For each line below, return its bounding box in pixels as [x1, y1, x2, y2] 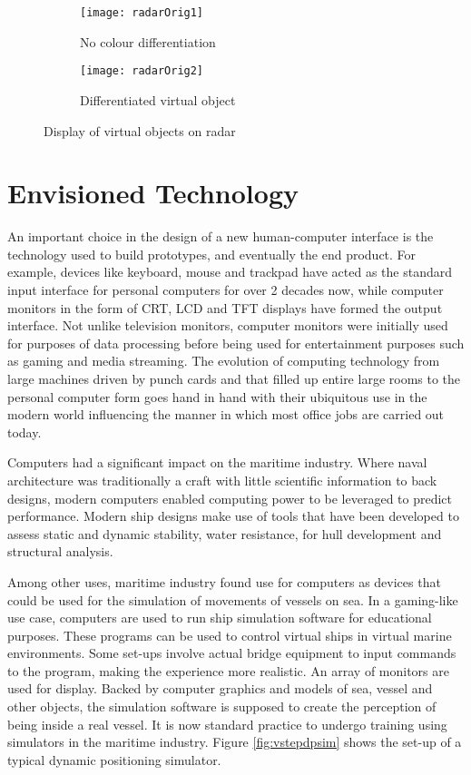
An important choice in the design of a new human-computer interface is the [7, 227, 434, 246]
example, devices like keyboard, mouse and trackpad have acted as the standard [7, 262, 453, 281]
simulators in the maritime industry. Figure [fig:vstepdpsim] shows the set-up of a [7, 732, 462, 751]
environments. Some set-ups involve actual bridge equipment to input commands [7, 643, 456, 662]
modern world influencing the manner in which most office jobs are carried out [7, 405, 445, 424]
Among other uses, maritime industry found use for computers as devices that [7, 572, 441, 591]
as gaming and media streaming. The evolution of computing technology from [7, 351, 440, 370]
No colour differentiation [80, 32, 216, 51]
